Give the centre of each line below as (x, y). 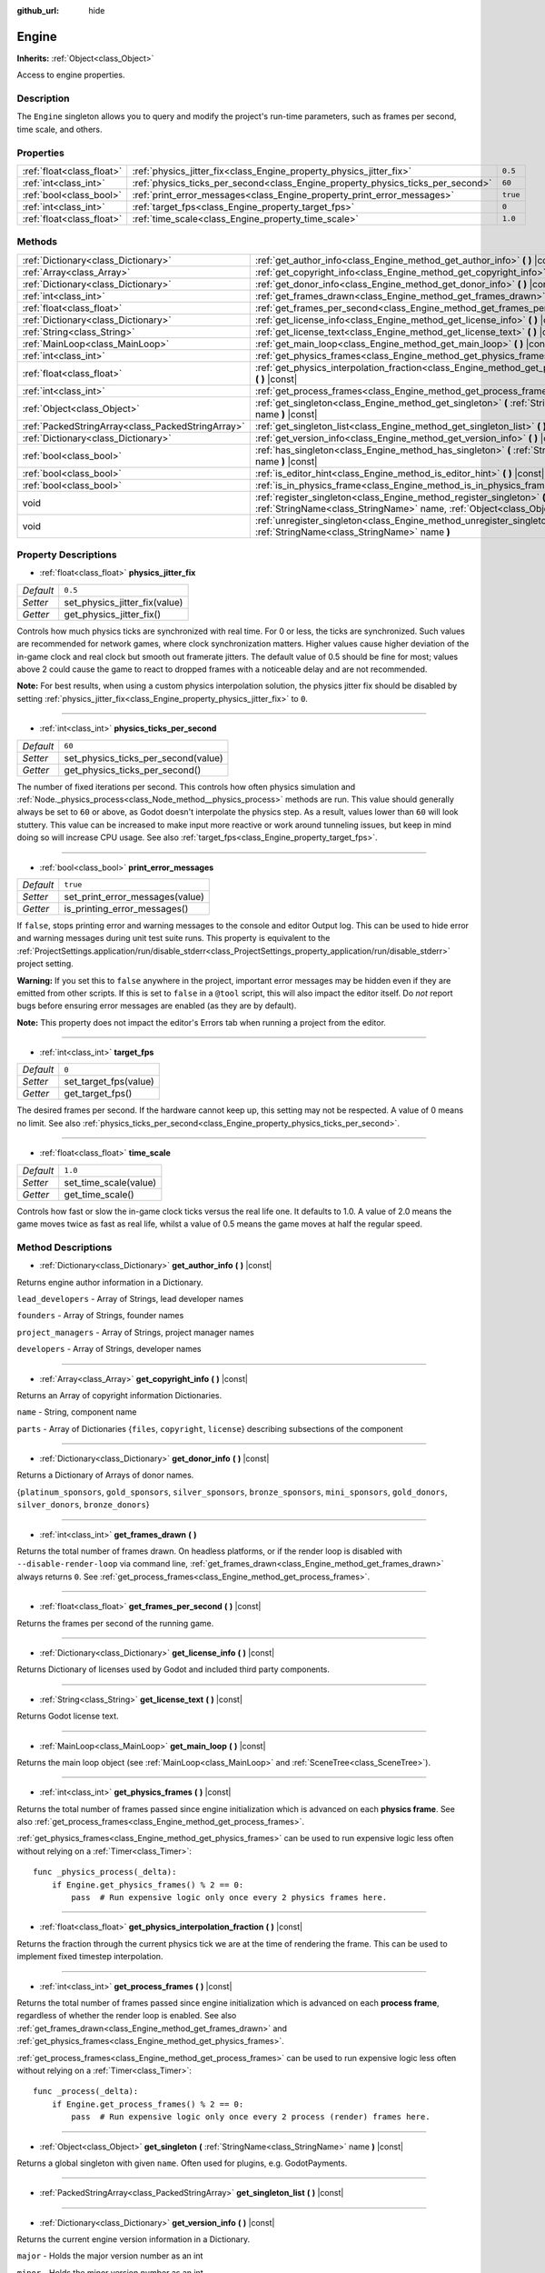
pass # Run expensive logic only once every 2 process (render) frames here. (251, 2117)
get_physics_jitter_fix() (112, 614)
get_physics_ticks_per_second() (133, 770)
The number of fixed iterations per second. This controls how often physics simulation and (186, 786)
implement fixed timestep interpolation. (90, 1957)
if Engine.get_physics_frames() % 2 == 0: (148, 1885)
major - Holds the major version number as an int (110, 2256)
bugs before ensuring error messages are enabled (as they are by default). (157, 1006)
